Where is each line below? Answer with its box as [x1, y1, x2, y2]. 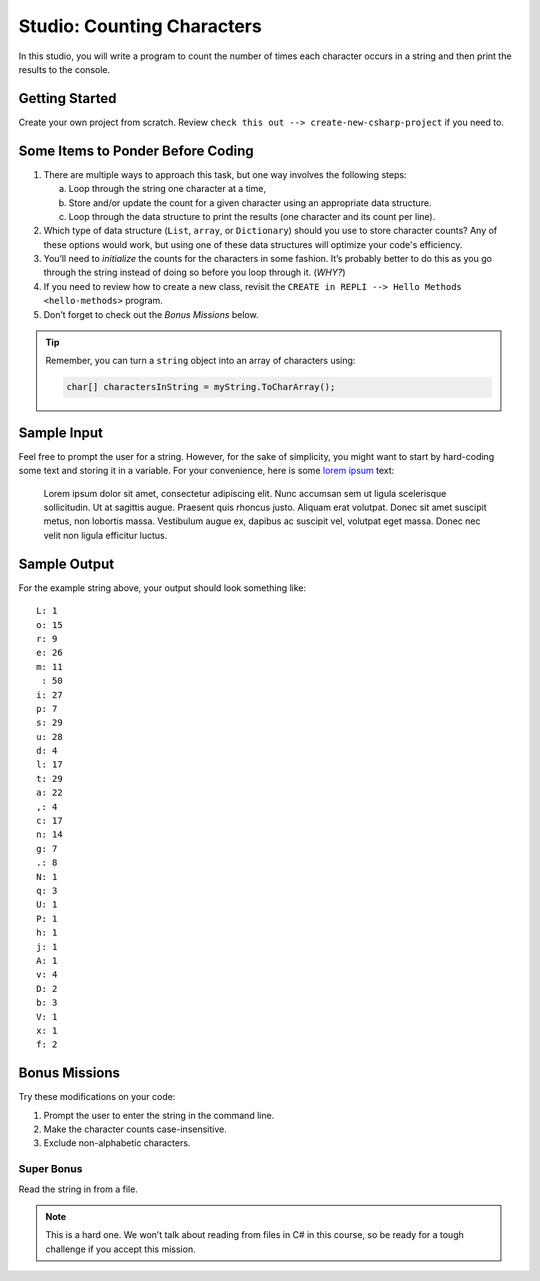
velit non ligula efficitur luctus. [43, 529, 168, 541]
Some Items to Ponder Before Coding [18, 142, 254, 159]
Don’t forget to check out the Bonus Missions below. [43, 308, 259, 320]
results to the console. [18, 63, 111, 75]
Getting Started [18, 90, 117, 107]
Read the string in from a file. [18, 1183, 139, 1195]
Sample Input [18, 424, 104, 441]
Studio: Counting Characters [18, 15, 262, 37]
